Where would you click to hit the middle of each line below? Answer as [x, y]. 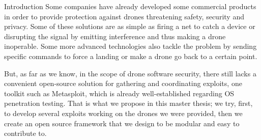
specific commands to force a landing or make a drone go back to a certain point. [131, 56]
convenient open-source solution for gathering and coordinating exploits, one [123, 83]
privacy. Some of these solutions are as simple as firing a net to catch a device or [130, 26]
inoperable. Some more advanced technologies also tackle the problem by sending [130, 46]
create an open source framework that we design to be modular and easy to [122, 123]
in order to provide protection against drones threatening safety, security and [124, 16]
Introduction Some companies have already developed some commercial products [130, 6]
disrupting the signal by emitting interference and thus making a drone [115, 36]
